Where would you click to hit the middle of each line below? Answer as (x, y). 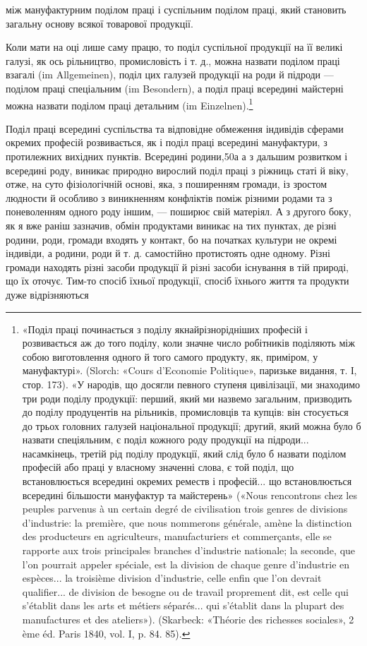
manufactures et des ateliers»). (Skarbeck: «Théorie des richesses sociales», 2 (188, 619)
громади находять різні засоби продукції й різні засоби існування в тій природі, (177, 267)
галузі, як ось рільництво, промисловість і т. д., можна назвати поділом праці (173, 60)
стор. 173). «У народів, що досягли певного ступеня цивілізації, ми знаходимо (191, 384)
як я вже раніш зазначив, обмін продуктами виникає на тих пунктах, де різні (171, 225)
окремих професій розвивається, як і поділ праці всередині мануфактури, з (167, 142)
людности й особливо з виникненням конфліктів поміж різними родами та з (169, 197)
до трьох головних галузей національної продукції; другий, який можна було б (192, 425)
